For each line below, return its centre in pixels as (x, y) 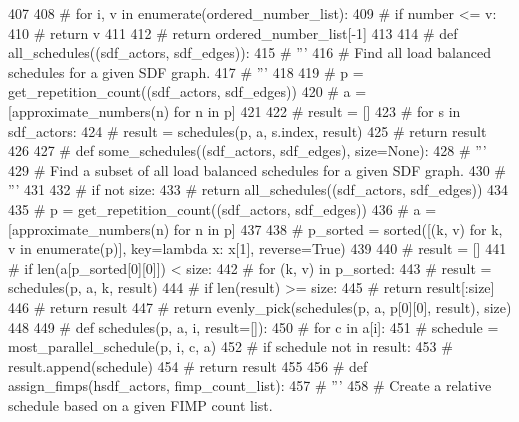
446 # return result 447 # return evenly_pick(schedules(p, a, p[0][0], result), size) (260, 306)
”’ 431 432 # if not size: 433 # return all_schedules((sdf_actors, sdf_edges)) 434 (258, 189)
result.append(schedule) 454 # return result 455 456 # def (188, 365)
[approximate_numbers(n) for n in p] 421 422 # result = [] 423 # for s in (234, 110)
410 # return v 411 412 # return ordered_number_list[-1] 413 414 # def (233, 32)
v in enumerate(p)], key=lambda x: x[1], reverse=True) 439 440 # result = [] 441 (257, 248)
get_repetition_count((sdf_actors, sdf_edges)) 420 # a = (187, 91)
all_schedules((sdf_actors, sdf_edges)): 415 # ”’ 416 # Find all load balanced (249, 52)
